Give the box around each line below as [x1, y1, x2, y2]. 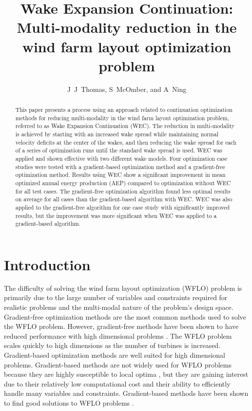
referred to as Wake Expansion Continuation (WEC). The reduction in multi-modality [15, 122, 235, 130]
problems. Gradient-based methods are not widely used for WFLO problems [4, 359, 232, 369]
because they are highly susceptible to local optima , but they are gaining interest [4, 369, 249, 379]
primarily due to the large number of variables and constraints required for [4, 292, 228, 303]
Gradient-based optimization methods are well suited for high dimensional [4, 350, 225, 360]
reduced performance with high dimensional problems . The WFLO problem [4, 330, 232, 341]
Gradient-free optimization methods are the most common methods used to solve [4, 311, 246, 322]
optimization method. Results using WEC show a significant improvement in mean [15, 171, 226, 179]
